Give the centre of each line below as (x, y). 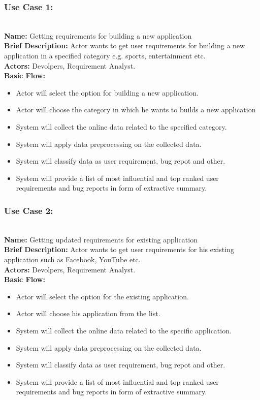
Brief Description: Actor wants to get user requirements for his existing (119, 249)
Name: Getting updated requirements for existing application (101, 239)
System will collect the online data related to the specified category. (121, 126)
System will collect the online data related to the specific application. (124, 330)
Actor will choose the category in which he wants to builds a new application (136, 110)
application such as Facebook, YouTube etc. (72, 259)
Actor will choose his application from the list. (88, 313)
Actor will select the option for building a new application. (107, 92)
